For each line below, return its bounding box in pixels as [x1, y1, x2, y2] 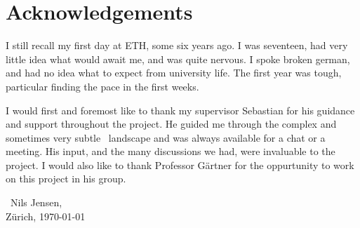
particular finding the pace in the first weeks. [6, 79, 199, 93]
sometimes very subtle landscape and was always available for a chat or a [6, 130, 326, 145]
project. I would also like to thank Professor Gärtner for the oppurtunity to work [6, 157, 354, 172]
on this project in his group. [6, 171, 126, 186]
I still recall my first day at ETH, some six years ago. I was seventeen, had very [6, 38, 348, 53]
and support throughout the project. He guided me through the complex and [6, 116, 337, 131]
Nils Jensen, [10, 195, 62, 210]
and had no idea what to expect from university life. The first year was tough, [6, 65, 342, 80]
